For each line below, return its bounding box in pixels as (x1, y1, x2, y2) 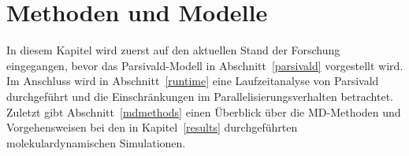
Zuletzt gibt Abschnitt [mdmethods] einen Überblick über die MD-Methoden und (6, 103, 401, 120)
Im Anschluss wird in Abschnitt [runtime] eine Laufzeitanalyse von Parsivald (6, 72, 379, 89)
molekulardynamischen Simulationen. (6, 134, 186, 150)
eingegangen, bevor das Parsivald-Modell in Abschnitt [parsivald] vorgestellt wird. (6, 57, 403, 73)
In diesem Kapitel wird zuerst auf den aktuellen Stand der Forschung (6, 42, 340, 58)
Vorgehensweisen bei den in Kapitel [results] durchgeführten (6, 119, 298, 136)
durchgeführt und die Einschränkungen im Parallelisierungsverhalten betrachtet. (6, 87, 393, 104)
